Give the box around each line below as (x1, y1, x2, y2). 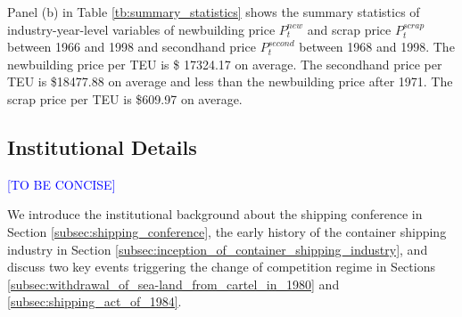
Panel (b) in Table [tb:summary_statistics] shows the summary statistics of (7, 3, 420, 20)
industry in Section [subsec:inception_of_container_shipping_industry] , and (7, 240, 428, 258)
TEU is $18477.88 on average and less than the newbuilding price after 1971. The (7, 72, 453, 91)
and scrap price (307, 20, 392, 38)
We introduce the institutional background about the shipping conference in (7, 205, 423, 224)
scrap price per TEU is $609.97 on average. (7, 89, 243, 108)
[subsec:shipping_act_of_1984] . (7, 292, 182, 311)
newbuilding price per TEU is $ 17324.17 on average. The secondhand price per (7, 54, 442, 73)
